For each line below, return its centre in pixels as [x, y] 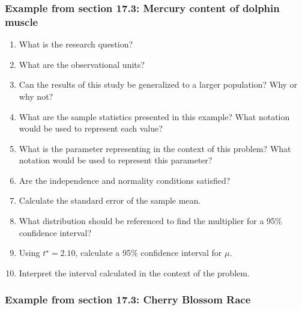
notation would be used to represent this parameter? [116, 160]
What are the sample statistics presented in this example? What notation [154, 116]
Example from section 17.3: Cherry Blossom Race [128, 299]
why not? [36, 96]
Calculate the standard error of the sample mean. [110, 200]
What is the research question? [76, 44]
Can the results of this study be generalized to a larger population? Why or [158, 84]
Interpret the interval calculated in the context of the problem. [134, 272]
